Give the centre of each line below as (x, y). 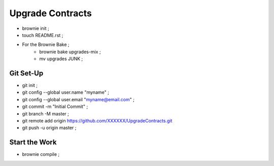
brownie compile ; (41, 154)
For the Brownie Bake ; (46, 45)
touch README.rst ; (43, 35)
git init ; (30, 86)
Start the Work (33, 142)
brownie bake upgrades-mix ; (70, 52)
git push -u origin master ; (49, 128)
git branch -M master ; (46, 113)
